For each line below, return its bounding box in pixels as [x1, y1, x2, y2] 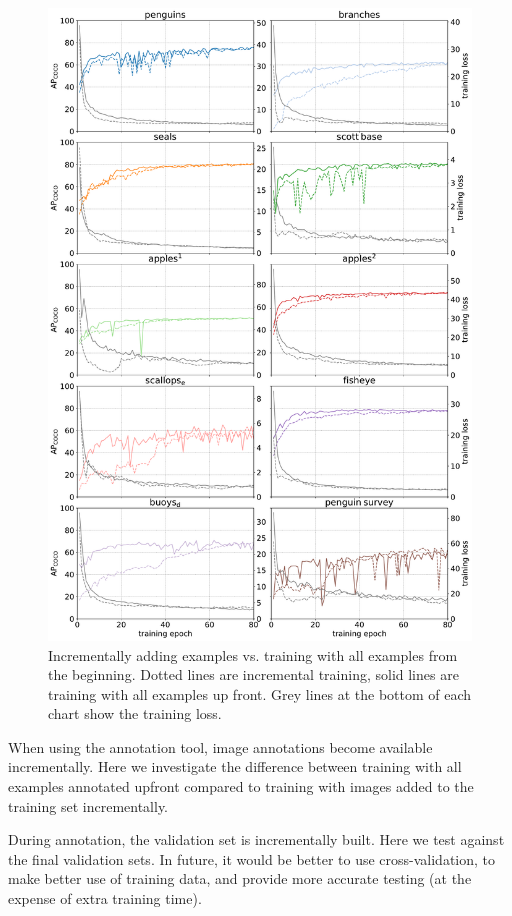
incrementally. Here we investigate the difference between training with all [8, 756, 462, 777]
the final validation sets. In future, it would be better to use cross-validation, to [8, 848, 496, 869]
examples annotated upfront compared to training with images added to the [8, 776, 474, 797]
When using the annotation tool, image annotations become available [8, 736, 433, 757]
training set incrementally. [8, 795, 169, 816]
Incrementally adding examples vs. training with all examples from [48, 644, 458, 665]
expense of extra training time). [8, 888, 202, 909]
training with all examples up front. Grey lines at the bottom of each [48, 683, 472, 704]
